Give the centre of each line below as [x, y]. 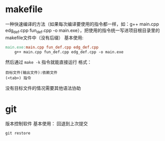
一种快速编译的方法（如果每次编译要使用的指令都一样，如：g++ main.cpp [82, 24]
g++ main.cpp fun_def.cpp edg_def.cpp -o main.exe [69, 52]
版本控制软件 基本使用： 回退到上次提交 [46, 124]
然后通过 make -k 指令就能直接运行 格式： [48, 62]
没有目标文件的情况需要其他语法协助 [43, 88]
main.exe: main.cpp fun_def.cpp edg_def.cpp [52, 47]
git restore [18, 133]
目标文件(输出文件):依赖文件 [31, 73]
